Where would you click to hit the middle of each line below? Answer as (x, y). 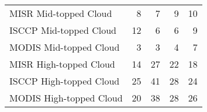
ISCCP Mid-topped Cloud (63, 30)
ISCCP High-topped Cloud (65, 81)
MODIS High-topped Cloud (66, 98)
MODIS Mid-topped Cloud (65, 47)
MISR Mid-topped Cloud (61, 13)
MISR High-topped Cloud (62, 64)
